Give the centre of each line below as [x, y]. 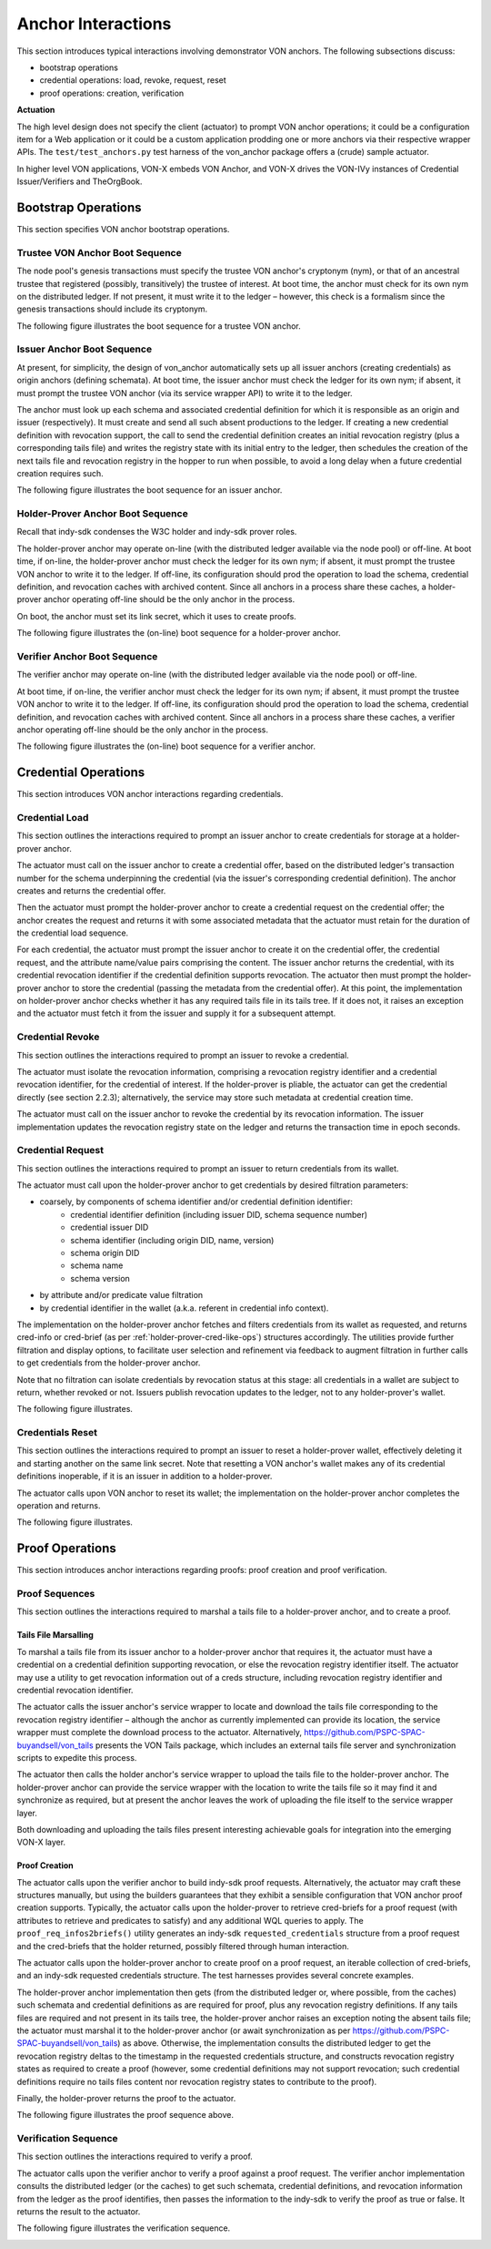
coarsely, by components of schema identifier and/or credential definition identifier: [196, 1201]
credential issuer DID [110, 1227]
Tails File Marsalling [55, 1635]
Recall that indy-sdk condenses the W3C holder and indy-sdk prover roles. [157, 532]
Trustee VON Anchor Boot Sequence [99, 252]
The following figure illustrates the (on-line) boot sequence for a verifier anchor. [166, 746]
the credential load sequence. [73, 933]
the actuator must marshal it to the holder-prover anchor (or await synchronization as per [184, 2030]
